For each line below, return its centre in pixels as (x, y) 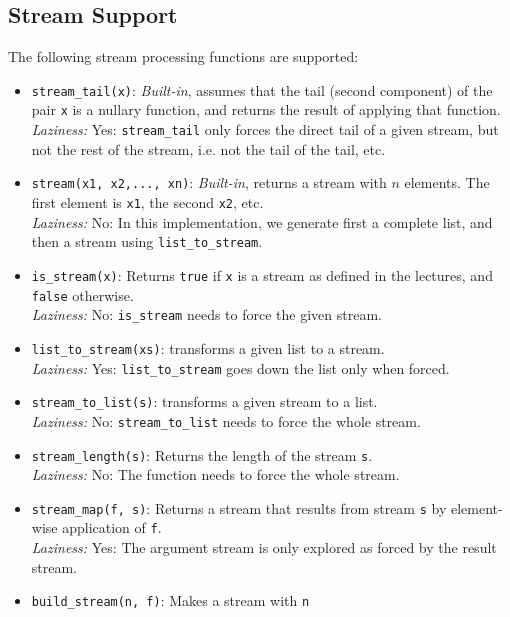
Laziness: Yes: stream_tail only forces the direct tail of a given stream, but (265, 129)
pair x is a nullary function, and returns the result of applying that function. (266, 109)
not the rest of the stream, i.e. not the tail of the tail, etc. (208, 148)
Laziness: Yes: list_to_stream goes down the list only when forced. (240, 367)
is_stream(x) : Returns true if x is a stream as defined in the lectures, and (262, 274)
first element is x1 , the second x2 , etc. (147, 202)
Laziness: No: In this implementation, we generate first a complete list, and (262, 221)
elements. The (447, 182)
